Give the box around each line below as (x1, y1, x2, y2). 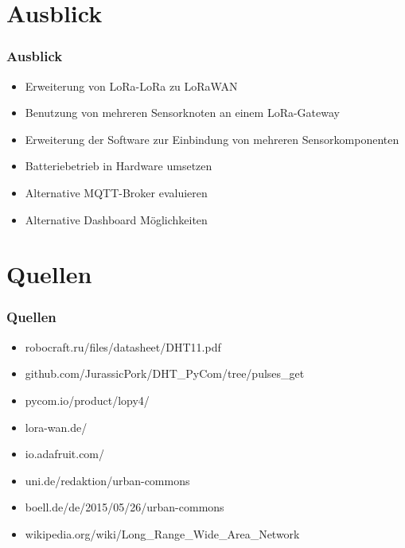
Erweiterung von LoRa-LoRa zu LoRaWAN (25, 77, 238, 94)
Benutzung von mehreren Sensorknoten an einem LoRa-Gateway (25, 104, 340, 121)
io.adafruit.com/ (25, 445, 105, 462)
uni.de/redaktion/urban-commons (25, 472, 190, 488)
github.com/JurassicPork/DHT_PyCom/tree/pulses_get (25, 365, 305, 382)
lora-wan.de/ (25, 418, 88, 435)
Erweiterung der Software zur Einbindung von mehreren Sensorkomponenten (25, 130, 399, 147)
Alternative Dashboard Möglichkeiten (25, 211, 208, 227)
